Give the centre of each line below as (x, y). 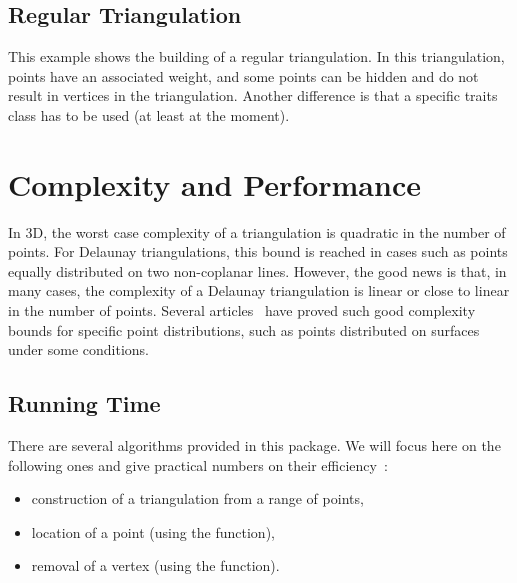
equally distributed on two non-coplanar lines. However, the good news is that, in (257, 270)
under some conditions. (78, 349)
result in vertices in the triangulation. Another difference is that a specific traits (253, 95)
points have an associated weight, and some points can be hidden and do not (243, 75)
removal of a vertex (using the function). (155, 565)
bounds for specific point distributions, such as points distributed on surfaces (244, 329)
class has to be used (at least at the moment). (149, 114)
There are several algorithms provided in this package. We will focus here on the (254, 445)
